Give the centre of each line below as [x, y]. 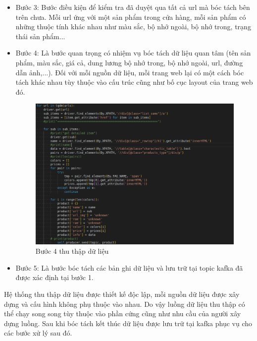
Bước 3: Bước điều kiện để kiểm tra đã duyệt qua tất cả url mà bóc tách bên [133, 7]
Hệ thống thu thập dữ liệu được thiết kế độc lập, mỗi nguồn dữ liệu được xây [122, 294]
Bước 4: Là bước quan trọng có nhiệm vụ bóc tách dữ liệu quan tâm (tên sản [133, 53]
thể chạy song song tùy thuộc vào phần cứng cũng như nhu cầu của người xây [123, 313]
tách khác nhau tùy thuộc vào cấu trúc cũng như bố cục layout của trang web [134, 82]
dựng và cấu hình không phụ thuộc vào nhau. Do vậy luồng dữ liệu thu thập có [125, 304]
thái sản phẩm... [40, 36]
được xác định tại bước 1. [54, 277]
